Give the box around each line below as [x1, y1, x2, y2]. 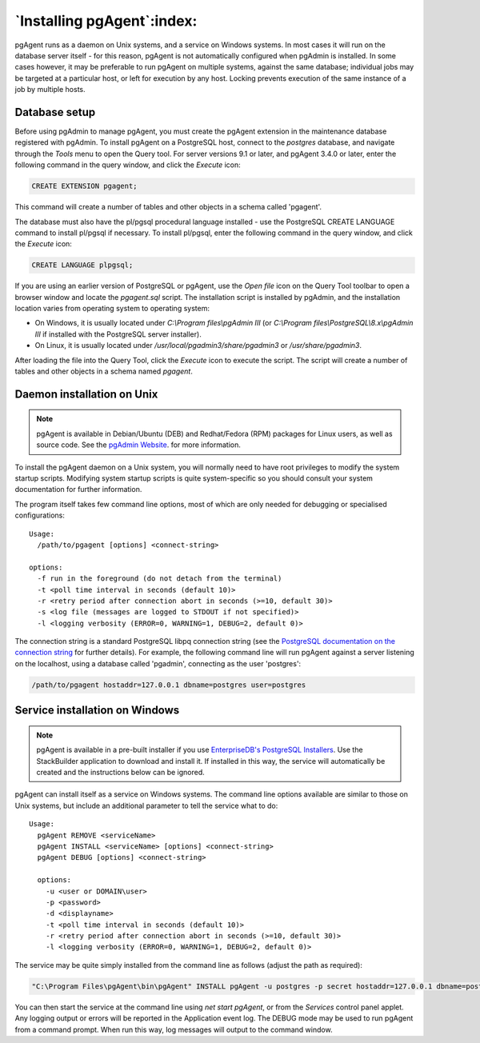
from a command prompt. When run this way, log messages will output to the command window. [14, 1025, 333, 1034]
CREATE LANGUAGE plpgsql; [31, 261, 134, 270]
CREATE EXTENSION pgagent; [31, 182, 138, 191]
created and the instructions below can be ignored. [36, 768, 206, 777]
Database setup [14, 105, 96, 119]
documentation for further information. [14, 485, 142, 494]
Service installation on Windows [14, 704, 180, 717]
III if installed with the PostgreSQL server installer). [34, 329, 202, 339]
